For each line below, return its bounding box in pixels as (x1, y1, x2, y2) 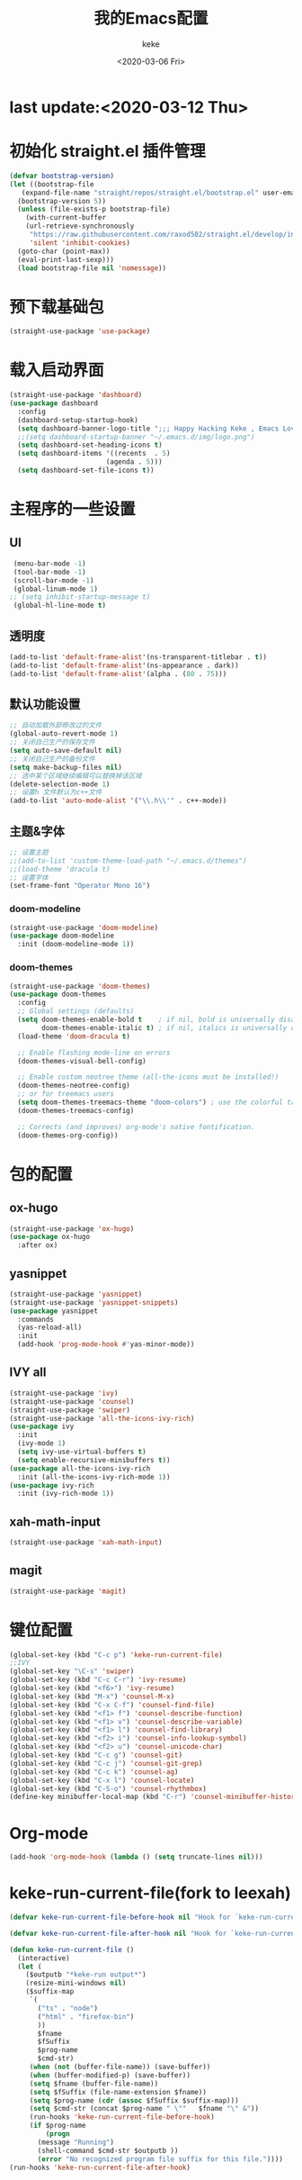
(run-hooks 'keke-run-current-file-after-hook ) (9, 2163, 191, 2172)
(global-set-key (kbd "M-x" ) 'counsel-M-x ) (9, 1692, 175, 1701)
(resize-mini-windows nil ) (25, 1978, 127, 1988)
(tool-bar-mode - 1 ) (13, 567, 87, 576)
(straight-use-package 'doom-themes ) (9, 981, 151, 990)
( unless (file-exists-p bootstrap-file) (17, 204, 171, 214)
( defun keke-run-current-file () (9, 1945, 135, 1954)
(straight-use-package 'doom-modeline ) (9, 923, 159, 932)
